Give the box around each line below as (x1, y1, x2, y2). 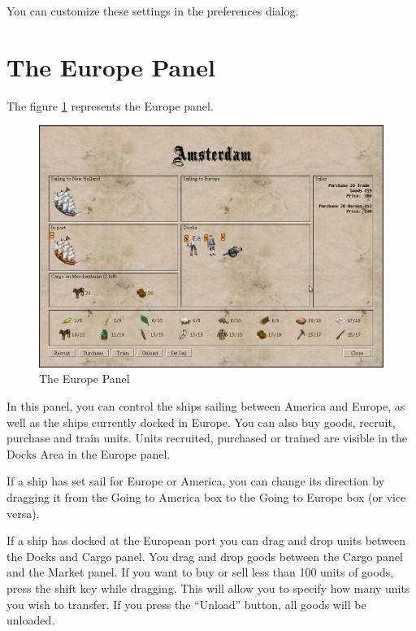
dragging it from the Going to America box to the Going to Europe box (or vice (6, 489, 406, 506)
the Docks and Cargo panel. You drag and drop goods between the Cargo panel (6, 547, 403, 564)
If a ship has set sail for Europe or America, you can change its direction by (6, 472, 385, 490)
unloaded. (6, 611, 55, 629)
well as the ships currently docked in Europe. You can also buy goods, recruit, (6, 413, 396, 430)
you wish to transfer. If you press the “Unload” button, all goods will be (6, 595, 366, 612)
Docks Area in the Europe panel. (6, 445, 171, 462)
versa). (6, 504, 40, 521)
